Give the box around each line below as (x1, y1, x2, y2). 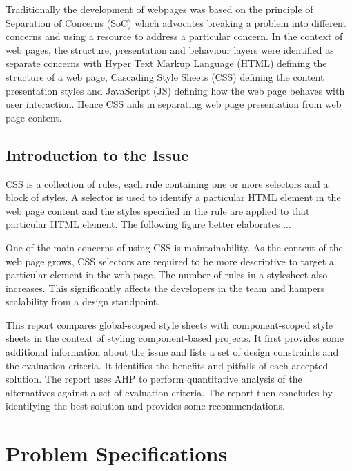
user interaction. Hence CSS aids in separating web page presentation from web (6, 97, 342, 111)
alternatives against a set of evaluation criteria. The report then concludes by (6, 385, 333, 399)
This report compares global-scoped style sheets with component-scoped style (6, 317, 333, 331)
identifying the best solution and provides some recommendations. (6, 398, 285, 413)
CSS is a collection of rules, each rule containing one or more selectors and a (6, 176, 329, 191)
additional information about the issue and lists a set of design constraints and (6, 345, 339, 359)
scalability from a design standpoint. (6, 294, 160, 309)
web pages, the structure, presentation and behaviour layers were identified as (6, 42, 334, 57)
